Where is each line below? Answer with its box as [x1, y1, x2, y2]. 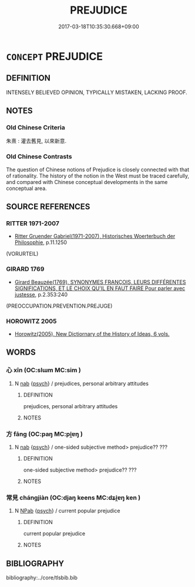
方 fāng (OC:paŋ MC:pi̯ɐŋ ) [6, 430, 83, 438]
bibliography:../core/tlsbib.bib [6, 574, 78, 581]
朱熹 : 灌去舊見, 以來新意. [6, 138, 66, 145]
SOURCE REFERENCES [6, 202, 90, 212]
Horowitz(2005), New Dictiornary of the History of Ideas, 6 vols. [14, 331, 170, 338]
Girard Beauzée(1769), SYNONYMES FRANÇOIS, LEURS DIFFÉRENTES [14, 278, 186, 285]
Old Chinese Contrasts [6, 152, 72, 161]
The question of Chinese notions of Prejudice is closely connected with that [6, 166, 190, 173]
